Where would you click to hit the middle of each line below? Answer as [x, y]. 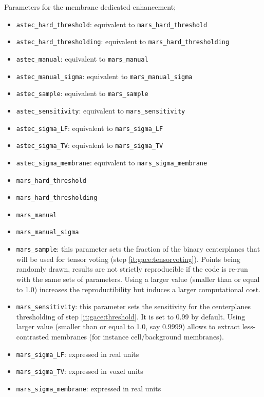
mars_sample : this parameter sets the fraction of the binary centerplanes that [138, 249]
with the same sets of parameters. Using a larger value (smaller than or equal [138, 279]
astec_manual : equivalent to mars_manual [82, 58]
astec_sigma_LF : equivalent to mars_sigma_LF [90, 128]
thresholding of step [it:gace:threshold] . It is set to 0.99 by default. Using [131, 316]
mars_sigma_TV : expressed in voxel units [80, 371]
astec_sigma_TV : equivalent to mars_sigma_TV [90, 145]
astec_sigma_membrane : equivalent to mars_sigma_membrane [112, 162]
